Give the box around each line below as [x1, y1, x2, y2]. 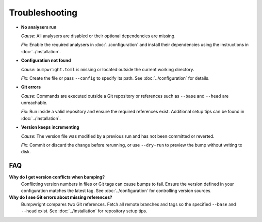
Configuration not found [21, 58, 71, 63]
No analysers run [21, 24, 57, 30]
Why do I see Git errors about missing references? [9, 194, 113, 200]
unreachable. [21, 100, 48, 106]
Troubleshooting [9, 7, 78, 18]
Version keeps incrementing [21, 124, 80, 130]
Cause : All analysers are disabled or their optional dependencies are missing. [21, 33, 176, 39]
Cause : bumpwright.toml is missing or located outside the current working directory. [21, 66, 194, 72]
